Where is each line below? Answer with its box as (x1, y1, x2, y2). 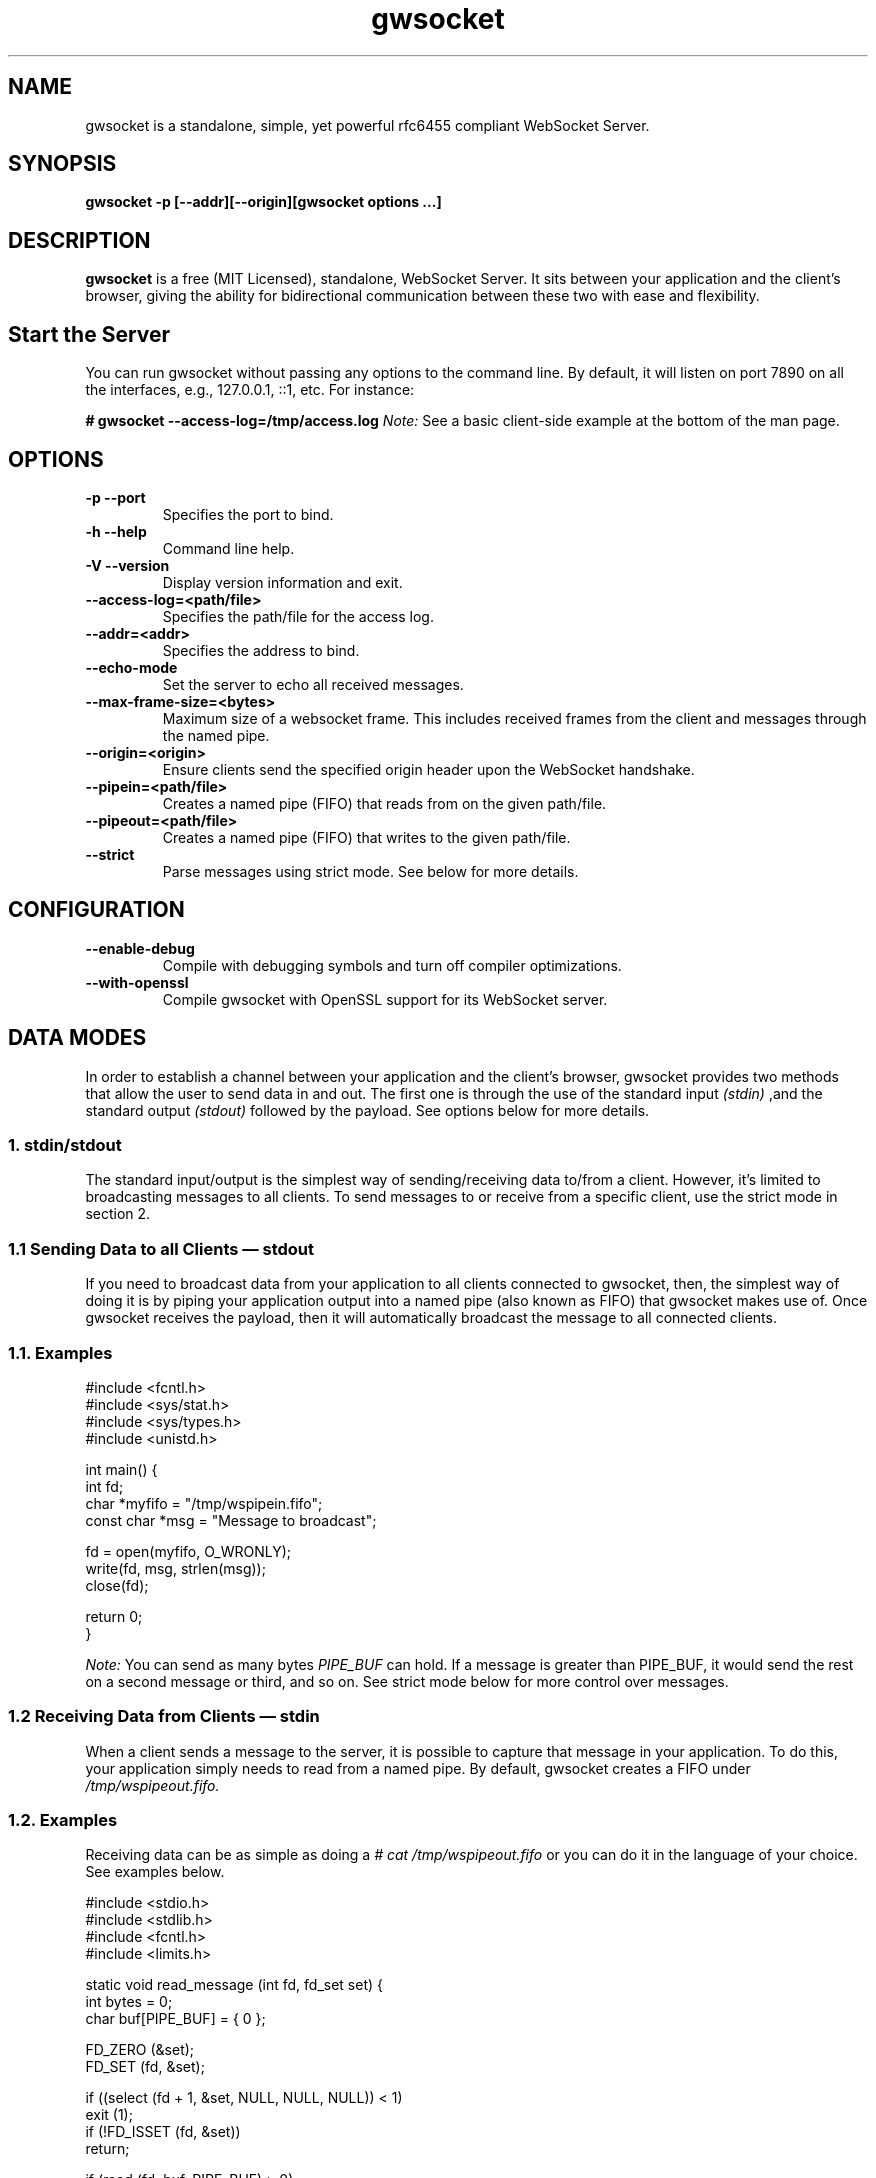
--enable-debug (85, 939, 195, 957)
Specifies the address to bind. (162, 641, 360, 659)
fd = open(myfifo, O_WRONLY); (85, 1542, 292, 1560)
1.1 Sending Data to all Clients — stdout (8, 1238, 315, 1259)
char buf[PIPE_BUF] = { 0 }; (85, 2010, 266, 2028)
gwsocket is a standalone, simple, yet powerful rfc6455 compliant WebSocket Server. (85, 116, 650, 134)
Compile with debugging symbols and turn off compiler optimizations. (162, 956, 622, 974)
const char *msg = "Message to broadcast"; (85, 1511, 377, 1529)
